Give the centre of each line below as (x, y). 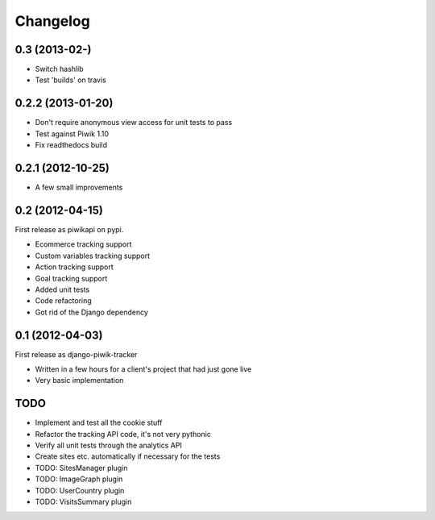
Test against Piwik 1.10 (72, 134)
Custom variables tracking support (93, 256)
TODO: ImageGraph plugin (79, 479)
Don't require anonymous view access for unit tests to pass (134, 123)
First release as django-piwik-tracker (76, 354)
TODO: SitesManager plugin (81, 468)
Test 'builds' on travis (70, 80)
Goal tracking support (71, 278)
